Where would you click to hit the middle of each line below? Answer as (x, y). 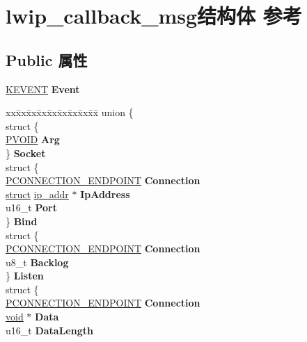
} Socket (26, 153)
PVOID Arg (33, 139)
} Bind (22, 221)
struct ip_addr (37, 194)
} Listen (25, 276)
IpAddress (105, 194)
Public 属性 (47, 59)
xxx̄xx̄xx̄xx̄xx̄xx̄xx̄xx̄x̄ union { (70, 112)
